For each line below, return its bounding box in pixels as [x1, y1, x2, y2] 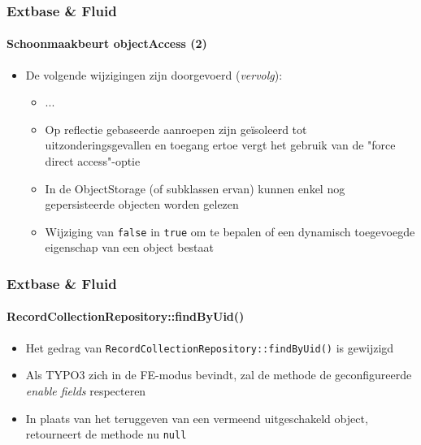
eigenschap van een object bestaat [45, 239, 215, 256]
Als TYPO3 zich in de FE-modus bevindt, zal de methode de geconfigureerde [25, 366, 412, 383]
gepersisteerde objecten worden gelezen [45, 196, 239, 213]
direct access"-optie [45, 153, 141, 170]
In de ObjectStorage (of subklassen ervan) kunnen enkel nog [45, 179, 345, 197]
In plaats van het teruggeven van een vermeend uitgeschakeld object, [25, 409, 368, 426]
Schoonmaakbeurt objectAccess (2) [7, 35, 207, 52]
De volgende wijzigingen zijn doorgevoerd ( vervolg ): [25, 66, 283, 83]
